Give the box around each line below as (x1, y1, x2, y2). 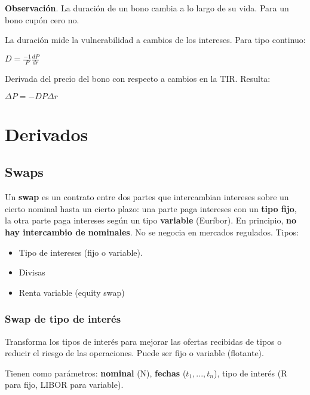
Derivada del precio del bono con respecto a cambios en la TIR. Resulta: (5, 72, 271, 85)
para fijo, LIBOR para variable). (5, 378, 124, 391)
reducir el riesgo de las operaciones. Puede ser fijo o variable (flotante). (5, 347, 264, 359)
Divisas (19, 266, 45, 278)
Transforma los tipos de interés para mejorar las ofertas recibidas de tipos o (5, 335, 282, 347)
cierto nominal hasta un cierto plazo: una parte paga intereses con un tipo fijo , (5, 202, 297, 215)
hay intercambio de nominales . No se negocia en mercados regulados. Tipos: (5, 226, 299, 238)
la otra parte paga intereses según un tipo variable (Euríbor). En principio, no (5, 214, 297, 226)
